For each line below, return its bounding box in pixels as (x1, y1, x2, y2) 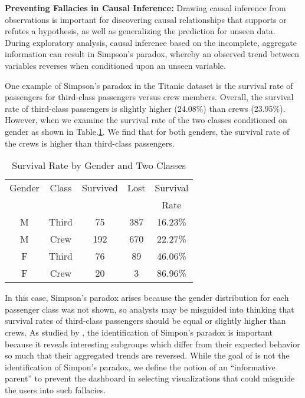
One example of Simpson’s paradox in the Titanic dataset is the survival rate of (5, 79, 293, 91)
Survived (81, 181, 118, 195)
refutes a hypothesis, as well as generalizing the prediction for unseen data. (5, 25, 276, 37)
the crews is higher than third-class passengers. (5, 137, 175, 149)
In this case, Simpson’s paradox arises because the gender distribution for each (5, 291, 289, 304)
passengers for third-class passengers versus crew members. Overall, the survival (5, 91, 294, 103)
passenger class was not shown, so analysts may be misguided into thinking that (5, 303, 294, 315)
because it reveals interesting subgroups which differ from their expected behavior (5, 337, 300, 350)
